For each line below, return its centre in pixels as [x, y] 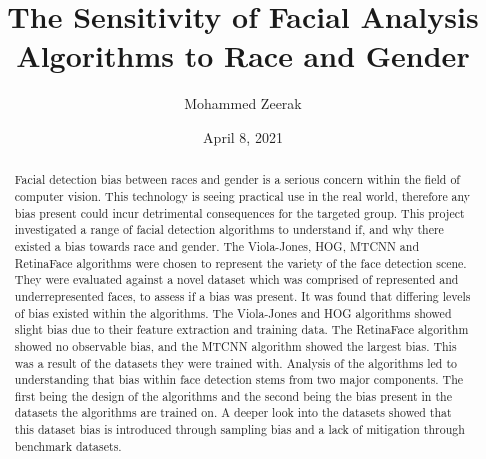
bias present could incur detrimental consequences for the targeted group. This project [239, 212]
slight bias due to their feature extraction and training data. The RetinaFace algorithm [241, 329]
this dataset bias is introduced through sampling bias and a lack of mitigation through [239, 429]
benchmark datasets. [68, 445]
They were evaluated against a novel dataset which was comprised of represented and [236, 279]
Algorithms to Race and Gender [243, 55]
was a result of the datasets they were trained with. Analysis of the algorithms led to [235, 362]
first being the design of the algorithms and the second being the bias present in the [233, 395]
